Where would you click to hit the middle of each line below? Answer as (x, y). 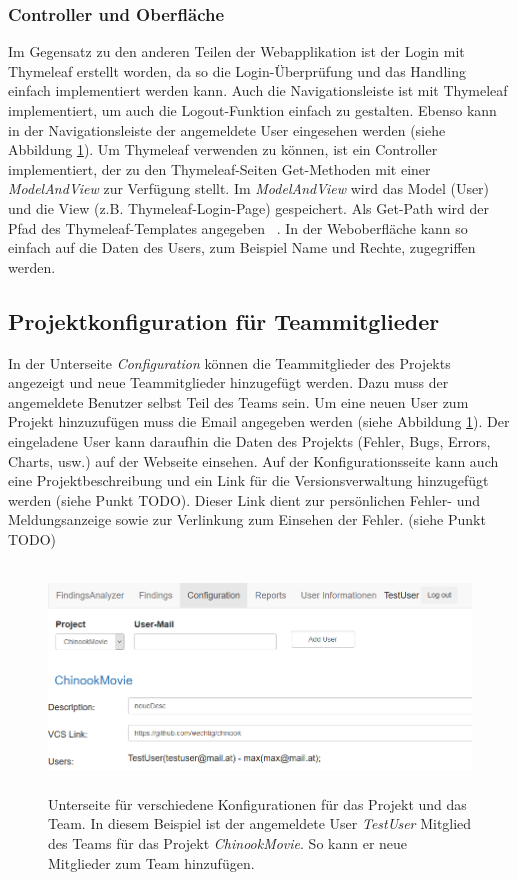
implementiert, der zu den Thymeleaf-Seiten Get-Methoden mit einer (219, 168)
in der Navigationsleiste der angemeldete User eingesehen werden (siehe (227, 129)
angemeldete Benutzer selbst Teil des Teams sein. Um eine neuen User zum (238, 401)
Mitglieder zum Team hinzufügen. (151, 862)
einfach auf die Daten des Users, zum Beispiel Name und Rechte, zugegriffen (242, 247)
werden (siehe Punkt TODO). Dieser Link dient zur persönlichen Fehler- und (244, 499)
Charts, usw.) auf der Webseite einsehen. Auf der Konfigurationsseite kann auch (253, 460)
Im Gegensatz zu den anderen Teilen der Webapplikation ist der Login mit (236, 51)
